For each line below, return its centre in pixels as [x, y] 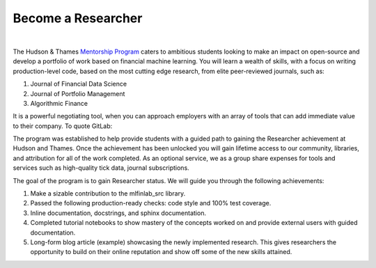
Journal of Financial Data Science [79, 84]
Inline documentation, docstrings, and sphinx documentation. [118, 213]
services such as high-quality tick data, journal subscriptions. [101, 168]
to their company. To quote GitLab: [63, 126]
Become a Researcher [78, 18]
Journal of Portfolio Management [78, 93]
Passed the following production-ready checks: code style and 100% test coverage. [151, 203]
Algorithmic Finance [59, 103]
